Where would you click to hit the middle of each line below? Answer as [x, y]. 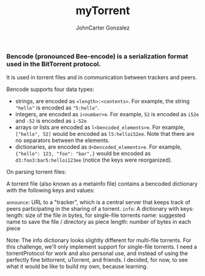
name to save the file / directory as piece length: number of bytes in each [99, 222]
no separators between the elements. [62, 140]
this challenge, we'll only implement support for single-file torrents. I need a [102, 247]
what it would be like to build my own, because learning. [77, 266]
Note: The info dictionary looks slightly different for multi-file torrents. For [99, 240]
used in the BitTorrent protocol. [54, 64]
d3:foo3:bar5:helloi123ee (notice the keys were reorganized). [94, 160]
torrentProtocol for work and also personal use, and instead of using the [97, 253]
